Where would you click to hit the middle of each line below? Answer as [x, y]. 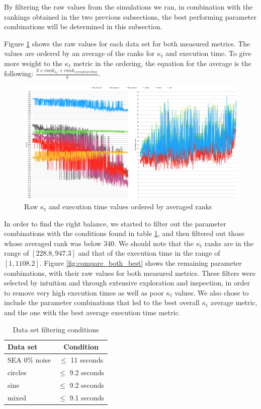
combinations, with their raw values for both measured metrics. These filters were [130, 273]
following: [19, 73]
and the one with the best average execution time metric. [92, 312]
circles [17, 372]
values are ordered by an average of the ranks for [79, 53]
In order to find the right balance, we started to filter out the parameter [115, 223]
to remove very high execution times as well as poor [84, 292]
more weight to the [33, 63]
